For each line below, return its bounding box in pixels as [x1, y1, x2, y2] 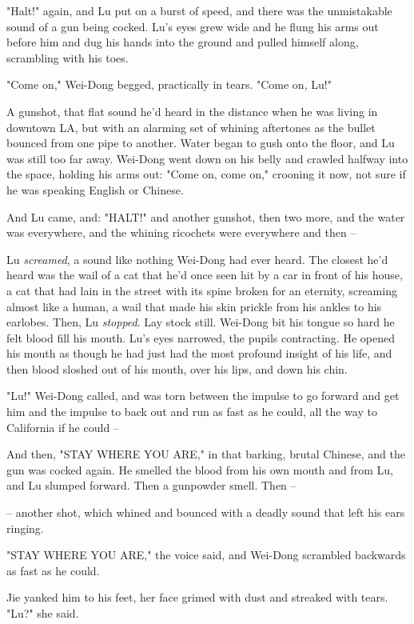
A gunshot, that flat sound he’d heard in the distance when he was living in [6, 102, 378, 119]
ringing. [6, 519, 44, 536]
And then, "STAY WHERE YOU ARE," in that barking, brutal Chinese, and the [6, 446, 405, 462]
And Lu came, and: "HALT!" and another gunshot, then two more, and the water [6, 208, 405, 225]
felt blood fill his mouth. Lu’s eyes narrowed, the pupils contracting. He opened [6, 329, 395, 346]
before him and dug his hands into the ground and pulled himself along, [6, 34, 359, 50]
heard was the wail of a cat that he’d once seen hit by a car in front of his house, [6, 266, 403, 283]
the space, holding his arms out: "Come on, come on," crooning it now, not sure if [6, 166, 406, 182]
